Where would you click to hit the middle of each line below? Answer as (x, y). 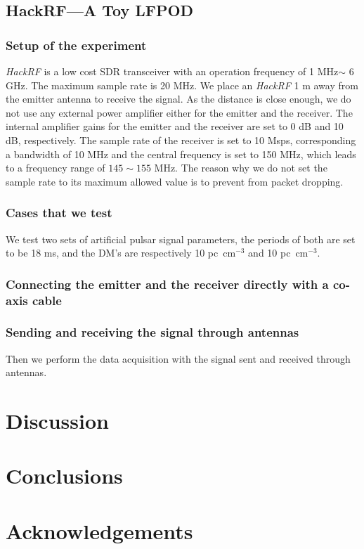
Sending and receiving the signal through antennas (152, 332)
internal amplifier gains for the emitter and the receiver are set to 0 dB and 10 (175, 126)
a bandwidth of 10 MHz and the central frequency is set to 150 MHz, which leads (181, 154)
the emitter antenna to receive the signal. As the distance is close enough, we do (178, 99)
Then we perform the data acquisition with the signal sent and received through (178, 358)
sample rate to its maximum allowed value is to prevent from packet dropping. (175, 181)
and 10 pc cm (278, 253)
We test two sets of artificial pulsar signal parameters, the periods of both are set (181, 239)
